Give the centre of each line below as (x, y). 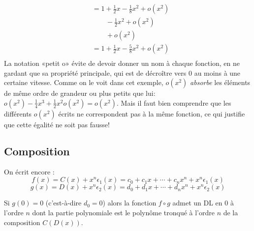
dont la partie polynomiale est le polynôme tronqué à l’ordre (123, 212)
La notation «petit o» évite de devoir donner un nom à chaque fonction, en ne (122, 63)
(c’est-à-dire (63, 203)
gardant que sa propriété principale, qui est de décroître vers (95, 72)
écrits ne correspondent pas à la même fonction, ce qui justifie (152, 113)
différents (18, 113)
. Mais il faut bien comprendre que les (174, 102)
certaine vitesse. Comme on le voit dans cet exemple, (84, 82)
